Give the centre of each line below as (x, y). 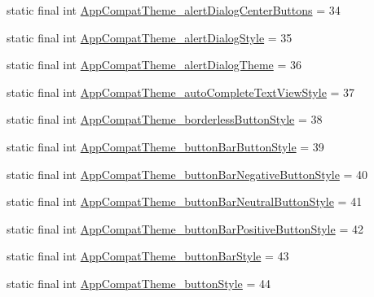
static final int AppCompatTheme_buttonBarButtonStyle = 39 (165, 146)
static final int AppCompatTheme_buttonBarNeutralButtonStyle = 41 (185, 201)
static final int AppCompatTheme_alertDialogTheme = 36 (154, 65)
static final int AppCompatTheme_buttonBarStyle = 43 (148, 256)
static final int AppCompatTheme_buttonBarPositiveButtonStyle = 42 (185, 228)
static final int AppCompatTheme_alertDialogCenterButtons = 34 (174, 10)
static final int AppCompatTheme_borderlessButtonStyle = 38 (165, 119)
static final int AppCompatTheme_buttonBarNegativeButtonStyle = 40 (187, 174)
